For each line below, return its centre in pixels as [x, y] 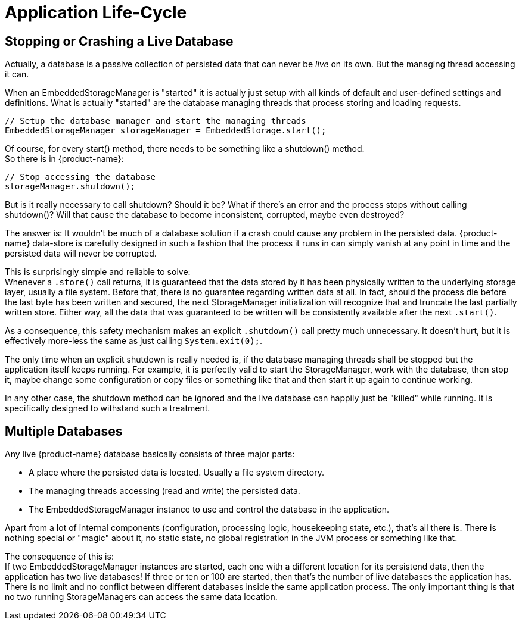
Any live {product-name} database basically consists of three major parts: [150, 454]
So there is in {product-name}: [64, 159]
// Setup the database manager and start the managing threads [156, 121]
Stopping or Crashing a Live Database [119, 41]
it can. [17, 74]
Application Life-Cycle [96, 12]
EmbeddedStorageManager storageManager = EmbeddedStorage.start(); [166, 131]
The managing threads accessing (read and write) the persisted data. [164, 491]
